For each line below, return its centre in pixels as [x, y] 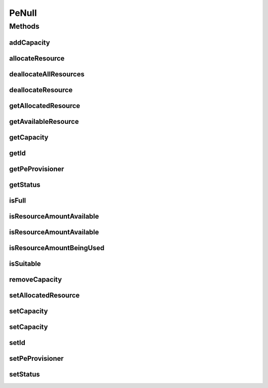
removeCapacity [35, 279]
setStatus [25, 374]
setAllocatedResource [44, 295]
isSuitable [25, 263]
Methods [24, 26]
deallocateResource [41, 90]
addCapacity [30, 42]
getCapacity [29, 137]
